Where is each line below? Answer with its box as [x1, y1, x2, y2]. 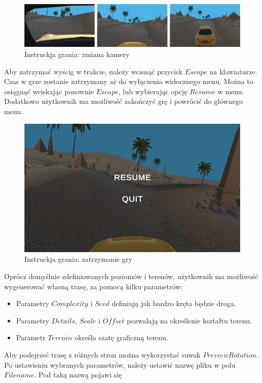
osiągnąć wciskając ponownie [4, 86, 94, 96]
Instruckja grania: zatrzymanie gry [24, 254, 132, 264]
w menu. [217, 86, 244, 96]
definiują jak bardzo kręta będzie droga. [111, 298, 236, 309]
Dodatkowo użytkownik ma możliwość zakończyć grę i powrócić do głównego [4, 96, 243, 106]
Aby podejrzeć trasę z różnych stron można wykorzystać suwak [4, 349, 201, 360]
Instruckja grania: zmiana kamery [24, 49, 130, 60]
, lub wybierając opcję [118, 86, 187, 96]
